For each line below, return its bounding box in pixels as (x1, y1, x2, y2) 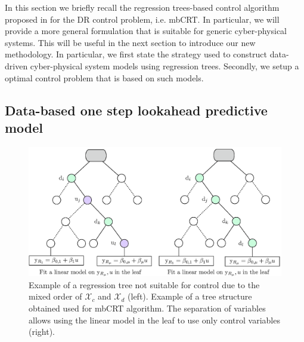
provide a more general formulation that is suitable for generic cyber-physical (5, 25, 287, 37)
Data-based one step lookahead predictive (5, 100, 268, 119)
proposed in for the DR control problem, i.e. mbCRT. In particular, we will (5, 13, 280, 25)
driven (5, 59, 28, 72)
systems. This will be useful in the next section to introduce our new (5, 36, 256, 48)
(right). (29, 325, 55, 338)
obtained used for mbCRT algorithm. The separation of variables (29, 302, 266, 314)
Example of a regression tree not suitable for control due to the (29, 278, 260, 291)
